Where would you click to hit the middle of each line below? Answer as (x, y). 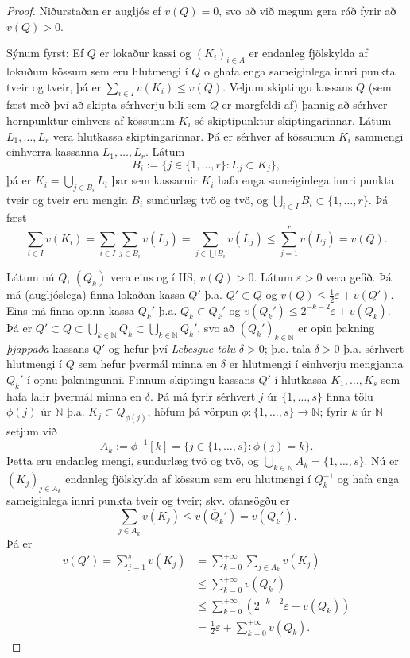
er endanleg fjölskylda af (308, 53)
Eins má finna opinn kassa (71, 310)
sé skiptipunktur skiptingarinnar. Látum (293, 120)
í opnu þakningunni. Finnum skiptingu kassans (141, 379)
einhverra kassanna (53, 151)
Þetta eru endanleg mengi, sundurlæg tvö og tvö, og (133, 461)
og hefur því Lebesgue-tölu (172, 348)
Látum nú (31, 277)
